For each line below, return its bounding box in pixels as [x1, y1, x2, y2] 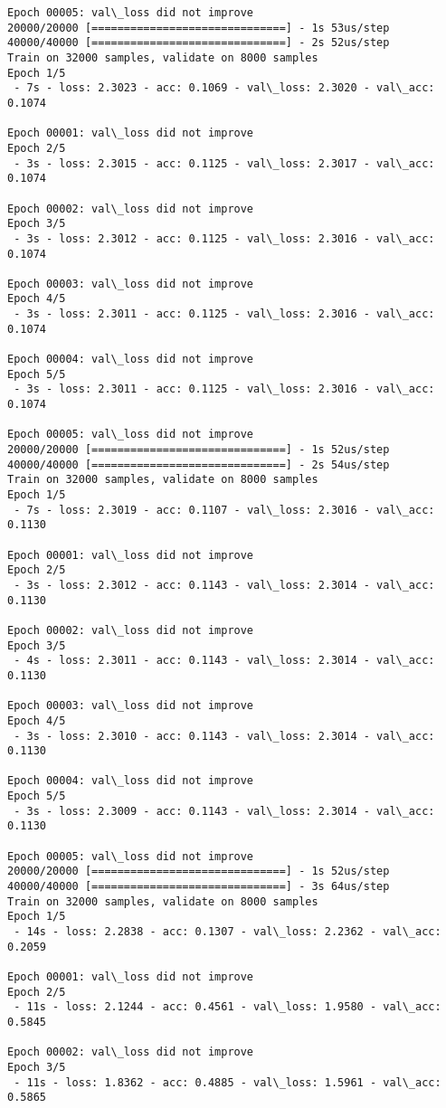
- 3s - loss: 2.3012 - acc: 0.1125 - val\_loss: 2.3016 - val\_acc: [14, 232, 435, 245]
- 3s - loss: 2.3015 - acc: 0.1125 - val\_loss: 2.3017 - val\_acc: [14, 156, 435, 170]
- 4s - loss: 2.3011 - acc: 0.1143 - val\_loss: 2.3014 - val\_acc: [14, 654, 435, 668]
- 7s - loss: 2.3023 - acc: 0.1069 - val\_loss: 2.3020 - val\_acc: [14, 81, 435, 95]
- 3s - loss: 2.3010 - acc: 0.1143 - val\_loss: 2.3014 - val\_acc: [14, 729, 435, 743]
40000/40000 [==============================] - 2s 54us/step [7, 458, 390, 471]
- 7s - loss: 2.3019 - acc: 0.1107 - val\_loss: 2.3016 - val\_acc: [14, 503, 435, 516]
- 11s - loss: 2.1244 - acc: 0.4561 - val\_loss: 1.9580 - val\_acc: [14, 1000, 441, 1014]
